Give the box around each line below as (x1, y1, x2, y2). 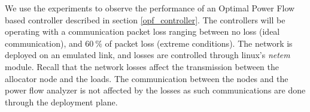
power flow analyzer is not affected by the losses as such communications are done (5, 84, 306, 96)
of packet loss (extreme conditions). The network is (105, 37, 293, 49)
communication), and (5, 37, 83, 49)
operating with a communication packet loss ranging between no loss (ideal (5, 25, 280, 38)
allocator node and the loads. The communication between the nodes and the (5, 72, 288, 84)
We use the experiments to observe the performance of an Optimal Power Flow (5, 2, 295, 14)
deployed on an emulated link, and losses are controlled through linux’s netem (5, 49, 290, 61)
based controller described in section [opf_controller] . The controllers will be (5, 13, 285, 26)
